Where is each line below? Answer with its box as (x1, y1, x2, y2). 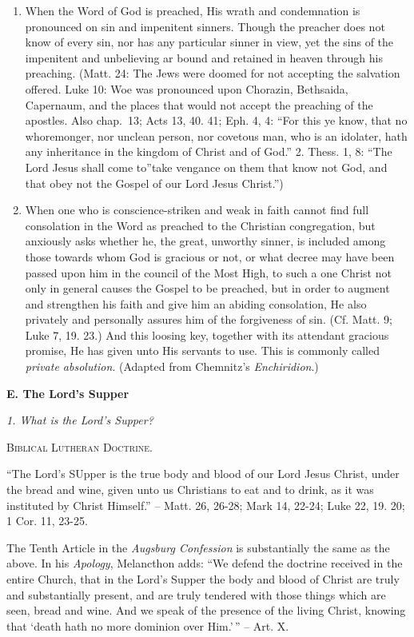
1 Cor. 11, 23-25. (6, 512, 88, 529)
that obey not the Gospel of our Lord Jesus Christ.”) (25, 174, 284, 191)
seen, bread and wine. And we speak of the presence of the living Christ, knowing (6, 602, 406, 619)
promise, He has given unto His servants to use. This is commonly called (25, 342, 380, 359)
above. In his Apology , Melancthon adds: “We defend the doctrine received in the (6, 555, 403, 571)
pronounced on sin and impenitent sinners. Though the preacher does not (25, 18, 385, 34)
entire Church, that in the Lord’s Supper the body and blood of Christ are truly (6, 571, 400, 587)
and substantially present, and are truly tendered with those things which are (6, 586, 386, 603)
